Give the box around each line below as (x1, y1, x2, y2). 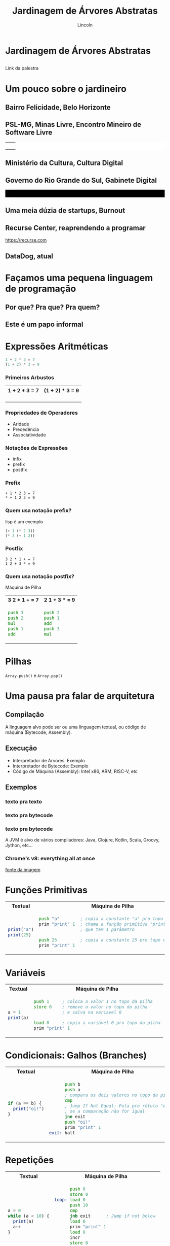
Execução (5, 744, 37, 753)
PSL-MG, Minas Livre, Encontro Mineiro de (5, 120, 142, 129)
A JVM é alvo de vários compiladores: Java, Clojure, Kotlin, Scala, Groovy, (5, 837, 160, 843)
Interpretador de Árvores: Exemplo (12, 757, 85, 763)
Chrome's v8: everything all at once (5, 855, 95, 862)
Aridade (12, 421, 29, 427)
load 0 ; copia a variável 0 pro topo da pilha (33, 1020, 161, 1026)
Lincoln (77, 22, 93, 28)
